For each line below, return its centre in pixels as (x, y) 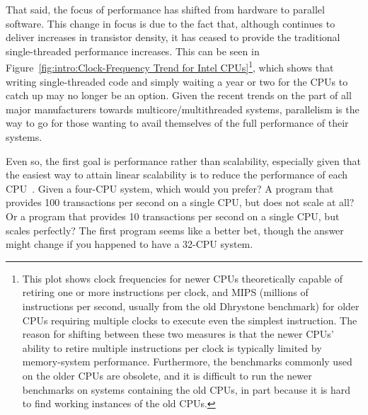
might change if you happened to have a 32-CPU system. (130, 244)
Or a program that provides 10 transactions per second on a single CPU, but (173, 216)
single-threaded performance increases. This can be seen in (133, 51)
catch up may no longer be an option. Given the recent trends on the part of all (179, 95)
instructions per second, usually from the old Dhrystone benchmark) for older (191, 306)
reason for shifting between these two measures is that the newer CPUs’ (178, 334)
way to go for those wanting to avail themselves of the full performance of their (177, 123)
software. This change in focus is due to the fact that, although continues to (171, 23)
